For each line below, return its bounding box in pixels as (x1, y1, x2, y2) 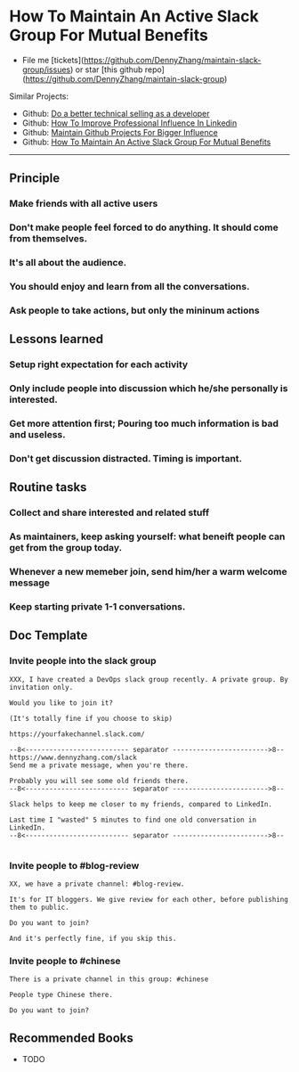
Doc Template (9, 628, 88, 643)
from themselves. (9, 233, 87, 245)
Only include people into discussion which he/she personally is (9, 382, 288, 395)
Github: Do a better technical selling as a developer (21, 108, 211, 119)
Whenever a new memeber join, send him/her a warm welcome (9, 566, 287, 578)
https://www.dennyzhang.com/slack (9, 753, 138, 762)
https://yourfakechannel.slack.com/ (9, 729, 145, 739)
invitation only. (9, 683, 74, 691)
